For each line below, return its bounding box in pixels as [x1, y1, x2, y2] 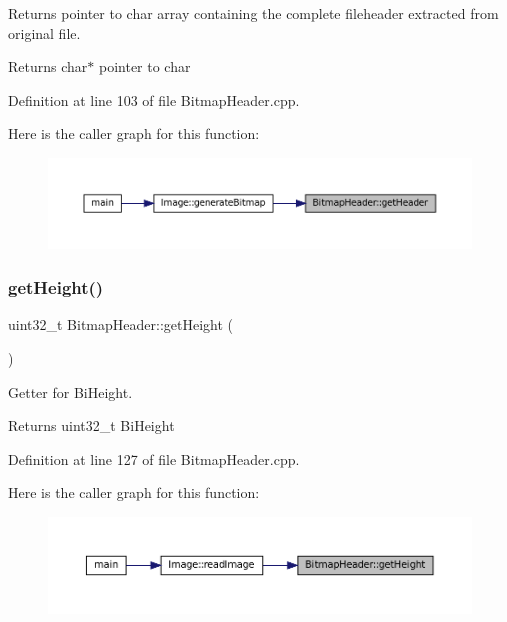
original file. [8, 22, 81, 43]
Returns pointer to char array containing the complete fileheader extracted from [8, 3, 499, 23]
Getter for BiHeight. [8, 381, 133, 402]
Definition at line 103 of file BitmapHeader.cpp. [8, 89, 300, 110]
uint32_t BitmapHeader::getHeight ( [8, 314, 234, 335]
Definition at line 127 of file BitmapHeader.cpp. [8, 448, 300, 469]
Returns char [8, 56, 88, 77]
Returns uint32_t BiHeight [8, 415, 175, 436]
